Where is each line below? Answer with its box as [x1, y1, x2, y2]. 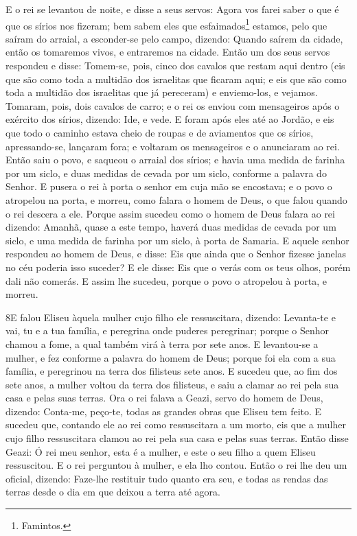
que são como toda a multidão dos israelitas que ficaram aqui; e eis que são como [5, 71, 347, 86]
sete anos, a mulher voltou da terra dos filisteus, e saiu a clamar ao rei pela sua [5, 377, 339, 391]
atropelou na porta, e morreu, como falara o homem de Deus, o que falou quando [5, 192, 347, 207]
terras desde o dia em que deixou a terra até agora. [5, 485, 220, 499]
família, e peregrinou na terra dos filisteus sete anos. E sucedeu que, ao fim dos [5, 364, 338, 378]
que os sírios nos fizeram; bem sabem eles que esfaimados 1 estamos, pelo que [5, 16, 327, 32]
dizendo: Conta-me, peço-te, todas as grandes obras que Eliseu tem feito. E [5, 404, 322, 418]
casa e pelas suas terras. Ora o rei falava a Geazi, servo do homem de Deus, [5, 391, 323, 405]
